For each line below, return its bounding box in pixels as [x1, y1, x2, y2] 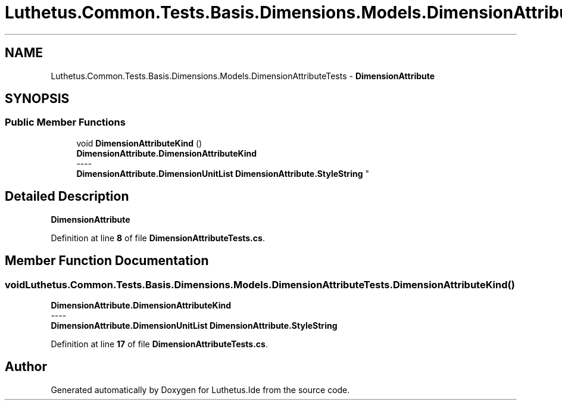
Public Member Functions [5, 116, 126, 129]
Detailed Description [5, 189, 129, 204]
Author [5, 359, 47, 375]
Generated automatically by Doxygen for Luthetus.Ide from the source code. [51, 384, 350, 395]
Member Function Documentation [5, 253, 209, 269]
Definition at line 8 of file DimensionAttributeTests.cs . [51, 232, 265, 243]
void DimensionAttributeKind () [76, 138, 202, 148]
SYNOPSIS [5, 91, 70, 107]
